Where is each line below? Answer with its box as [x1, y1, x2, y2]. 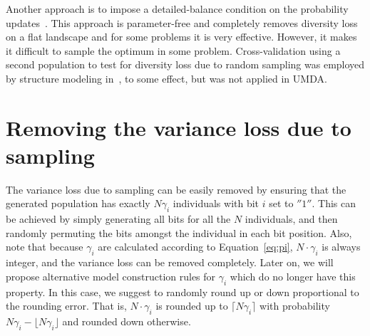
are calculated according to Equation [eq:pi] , [98, 239, 293, 254]
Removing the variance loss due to [6, 112, 351, 142]
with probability [259, 298, 330, 313]
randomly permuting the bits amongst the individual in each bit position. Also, [6, 225, 352, 240]
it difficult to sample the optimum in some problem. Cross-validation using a [6, 43, 341, 58]
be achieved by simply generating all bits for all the [6, 211, 231, 226]
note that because [6, 239, 83, 254]
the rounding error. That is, [6, 298, 127, 313]
